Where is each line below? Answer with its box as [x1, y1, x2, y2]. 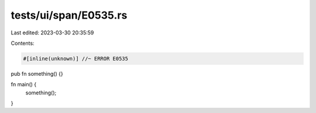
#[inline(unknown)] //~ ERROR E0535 [23, 55, 129, 62]
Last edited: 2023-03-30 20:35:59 [11, 29, 94, 36]
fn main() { [11, 81, 37, 88]
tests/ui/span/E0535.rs [11, 9, 128, 22]
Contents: [11, 40, 35, 47]
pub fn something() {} [11, 70, 64, 77]
